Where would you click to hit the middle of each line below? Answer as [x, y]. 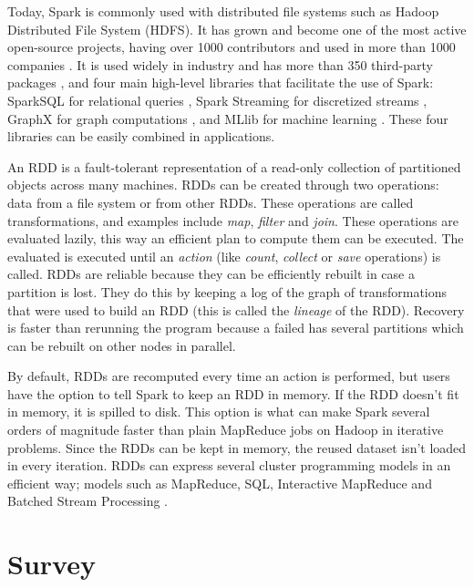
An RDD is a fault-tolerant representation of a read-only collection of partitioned [234, 166]
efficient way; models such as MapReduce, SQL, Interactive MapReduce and [220, 483]
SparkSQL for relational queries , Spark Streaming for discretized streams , [217, 100]
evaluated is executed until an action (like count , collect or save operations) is [224, 256]
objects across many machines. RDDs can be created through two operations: [223, 185]
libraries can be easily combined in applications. [141, 136]
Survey [52, 564]
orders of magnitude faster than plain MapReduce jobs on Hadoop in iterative [226, 430]
